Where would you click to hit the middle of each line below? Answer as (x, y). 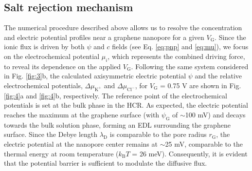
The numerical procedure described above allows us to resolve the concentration (123, 28)
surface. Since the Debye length (51, 134)
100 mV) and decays (215, 114)
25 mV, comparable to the (204, 143)
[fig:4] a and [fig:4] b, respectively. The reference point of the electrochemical (116, 95)
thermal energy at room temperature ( (61, 153)
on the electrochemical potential (52, 56)
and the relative (218, 76)
